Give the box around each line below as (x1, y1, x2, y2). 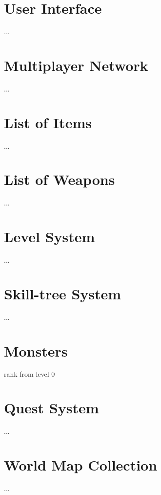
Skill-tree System (4, 283, 121, 303)
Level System (4, 226, 95, 247)
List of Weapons (4, 169, 115, 189)
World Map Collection (4, 454, 158, 474)
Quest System (4, 398, 99, 418)
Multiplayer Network (4, 55, 148, 75)
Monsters (4, 340, 68, 360)
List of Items (4, 112, 92, 132)
